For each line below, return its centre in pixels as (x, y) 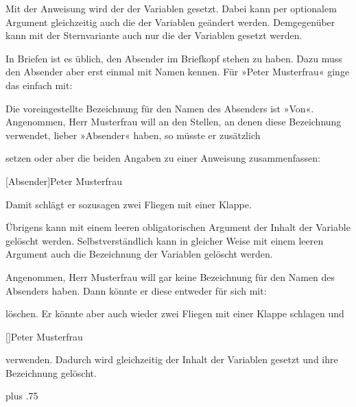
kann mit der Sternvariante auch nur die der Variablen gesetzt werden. (154, 35)
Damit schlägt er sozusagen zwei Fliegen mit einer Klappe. (129, 204)
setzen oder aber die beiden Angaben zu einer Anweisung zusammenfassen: (163, 158)
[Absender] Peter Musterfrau (64, 181)
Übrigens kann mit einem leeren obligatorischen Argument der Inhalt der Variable (178, 227)
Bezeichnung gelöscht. (51, 372)
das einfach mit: (39, 85)
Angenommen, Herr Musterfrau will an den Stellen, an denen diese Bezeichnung (174, 122)
